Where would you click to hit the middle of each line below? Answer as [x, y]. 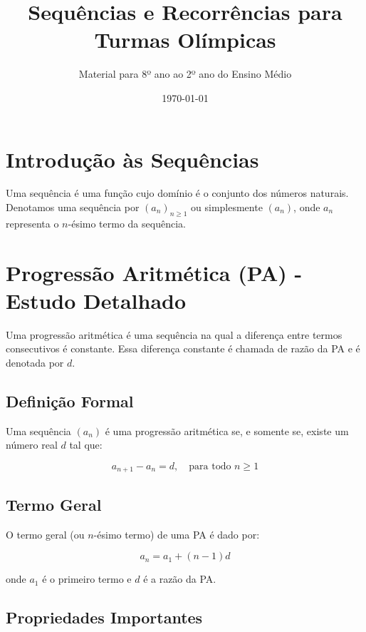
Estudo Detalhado [96, 300]
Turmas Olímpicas [185, 40]
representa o [32, 223]
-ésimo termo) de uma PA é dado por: [177, 534]
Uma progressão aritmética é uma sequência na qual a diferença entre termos [174, 334]
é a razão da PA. [180, 579]
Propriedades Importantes [104, 617]
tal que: [86, 445]
